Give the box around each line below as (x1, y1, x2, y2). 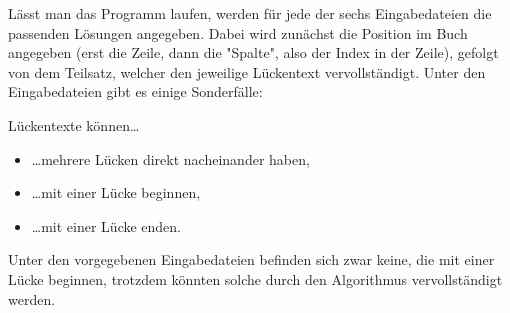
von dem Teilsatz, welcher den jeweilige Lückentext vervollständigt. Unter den (8, 61, 486, 82)
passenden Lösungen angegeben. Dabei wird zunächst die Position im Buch (8, 22, 468, 43)
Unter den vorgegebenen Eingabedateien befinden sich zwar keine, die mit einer (8, 249, 495, 270)
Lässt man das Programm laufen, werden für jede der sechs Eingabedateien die (8, 3, 492, 23)
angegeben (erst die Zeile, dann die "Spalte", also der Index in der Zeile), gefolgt (8, 42, 499, 63)
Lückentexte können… (8, 114, 140, 135)
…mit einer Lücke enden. (31, 215, 182, 236)
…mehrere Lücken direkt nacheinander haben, (31, 148, 310, 169)
